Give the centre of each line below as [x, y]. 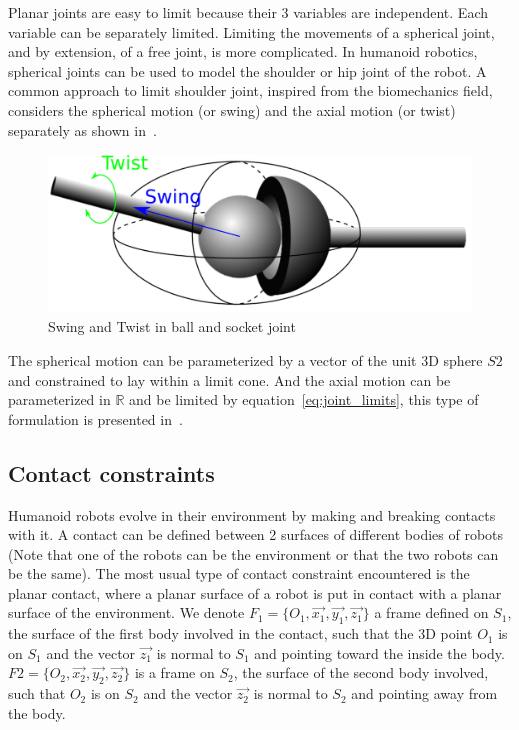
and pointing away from [424, 693]
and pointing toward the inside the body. [379, 652]
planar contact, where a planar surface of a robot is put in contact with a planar [255, 592]
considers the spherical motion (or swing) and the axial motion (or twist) [232, 109]
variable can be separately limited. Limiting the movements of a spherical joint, [251, 31]
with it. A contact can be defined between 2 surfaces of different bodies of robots [256, 534]
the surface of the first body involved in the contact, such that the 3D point [240, 633]
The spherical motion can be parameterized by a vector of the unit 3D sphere [245, 359]
